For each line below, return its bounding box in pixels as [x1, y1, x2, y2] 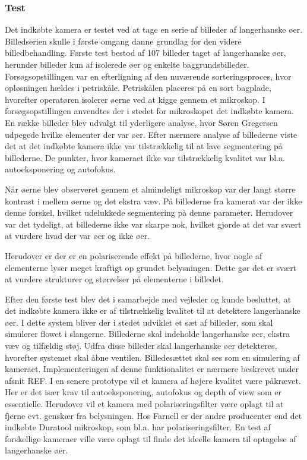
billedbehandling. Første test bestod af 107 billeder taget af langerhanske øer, [5, 46, 286, 59]
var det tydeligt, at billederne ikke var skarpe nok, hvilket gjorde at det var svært [5, 218, 302, 230]
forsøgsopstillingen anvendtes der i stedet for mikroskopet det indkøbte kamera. [5, 105, 294, 117]
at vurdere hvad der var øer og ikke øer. [5, 229, 150, 242]
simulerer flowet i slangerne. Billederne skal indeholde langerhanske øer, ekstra [5, 327, 290, 340]
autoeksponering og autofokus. [5, 163, 116, 175]
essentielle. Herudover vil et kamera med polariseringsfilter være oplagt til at [5, 398, 284, 410]
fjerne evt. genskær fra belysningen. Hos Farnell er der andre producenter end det [5, 409, 302, 421]
